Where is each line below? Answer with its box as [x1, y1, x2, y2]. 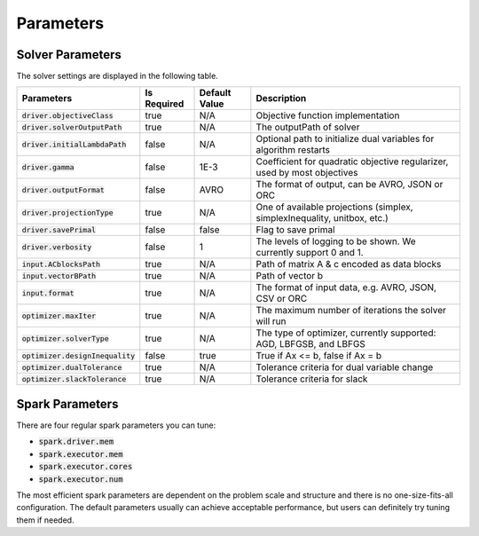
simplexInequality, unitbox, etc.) [255, 212, 389, 225]
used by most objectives [255, 167, 358, 179]
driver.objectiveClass [21, 111, 114, 120]
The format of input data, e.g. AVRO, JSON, [255, 281, 437, 294]
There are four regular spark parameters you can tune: [16, 420, 216, 430]
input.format [21, 288, 75, 297]
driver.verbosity [21, 242, 92, 252]
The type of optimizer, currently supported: [255, 327, 436, 339]
